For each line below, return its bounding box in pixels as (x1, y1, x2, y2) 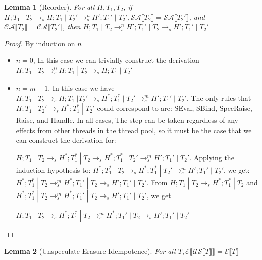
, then (63, 21, 81, 32)
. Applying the (189, 152, 234, 162)
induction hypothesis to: (16, 164, 91, 175)
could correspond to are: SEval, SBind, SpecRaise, (97, 103, 252, 113)
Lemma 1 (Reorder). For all (4, 2, 95, 12)
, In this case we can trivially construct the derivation (33, 55, 199, 66)
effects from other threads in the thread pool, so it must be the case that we (16, 124, 252, 135)
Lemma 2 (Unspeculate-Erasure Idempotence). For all (4, 245, 176, 256)
